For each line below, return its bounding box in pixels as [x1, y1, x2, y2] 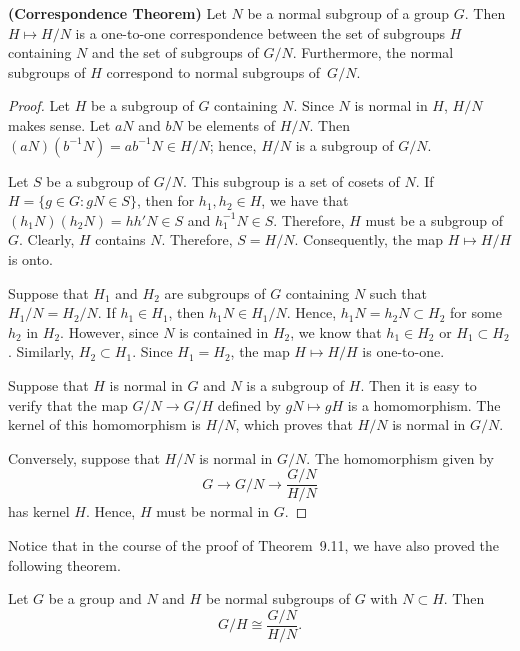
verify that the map [8, 394, 128, 415]
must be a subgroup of [365, 209, 504, 230]
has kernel [8, 501, 70, 522]
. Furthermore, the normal [292, 42, 454, 63]
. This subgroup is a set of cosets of [183, 170, 400, 191]
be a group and [48, 588, 142, 609]
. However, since [60, 321, 159, 342]
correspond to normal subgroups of [106, 61, 321, 82]
